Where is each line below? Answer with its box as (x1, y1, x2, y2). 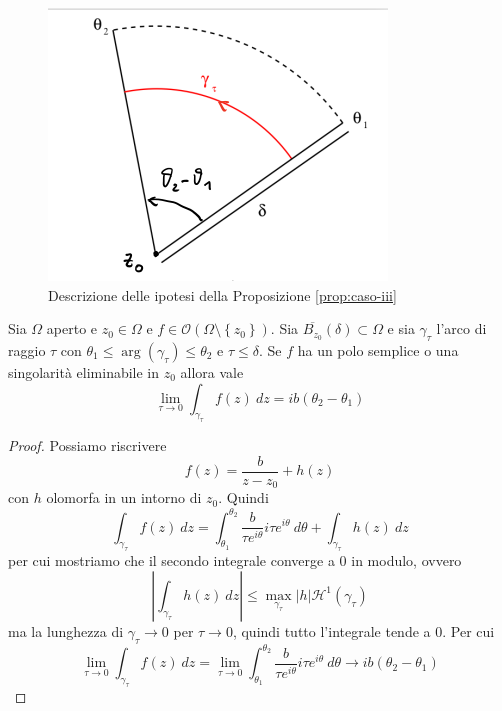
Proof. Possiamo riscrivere (8, 435, 167, 456)
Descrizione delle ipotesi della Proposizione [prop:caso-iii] (48, 284, 397, 305)
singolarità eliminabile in (8, 361, 160, 382)
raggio (8, 339, 46, 360)
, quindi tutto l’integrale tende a (232, 620, 431, 641)
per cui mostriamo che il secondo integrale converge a (8, 550, 335, 571)
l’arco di (436, 318, 487, 339)
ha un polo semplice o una (297, 339, 459, 360)
